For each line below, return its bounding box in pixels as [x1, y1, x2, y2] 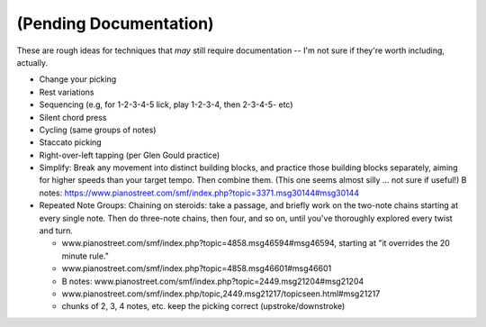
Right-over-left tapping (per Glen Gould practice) [39, 150, 220, 160]
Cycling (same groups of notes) [39, 124, 157, 135]
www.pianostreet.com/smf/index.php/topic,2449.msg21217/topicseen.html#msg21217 [61, 288, 381, 299]
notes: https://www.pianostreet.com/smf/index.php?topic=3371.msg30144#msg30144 [39, 187, 360, 198]
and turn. [39, 225, 74, 236]
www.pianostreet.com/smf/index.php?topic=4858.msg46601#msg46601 [61, 263, 332, 274]
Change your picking [39, 74, 117, 85]
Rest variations [39, 86, 94, 97]
